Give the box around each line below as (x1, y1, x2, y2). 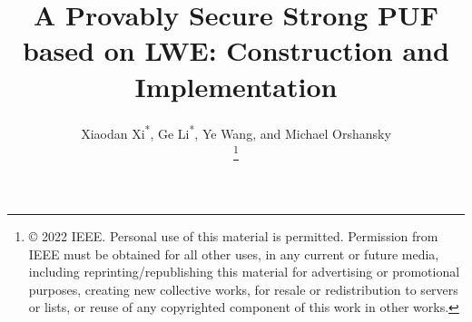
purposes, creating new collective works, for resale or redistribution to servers (28, 279, 458, 298)
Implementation (134, 67, 338, 104)
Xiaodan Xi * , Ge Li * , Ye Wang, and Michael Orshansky (81, 121, 391, 142)
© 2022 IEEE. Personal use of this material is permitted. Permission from (28, 227, 438, 245)
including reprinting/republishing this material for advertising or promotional (28, 262, 460, 281)
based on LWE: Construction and (23, 32, 449, 69)
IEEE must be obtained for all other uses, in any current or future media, (28, 244, 439, 263)
